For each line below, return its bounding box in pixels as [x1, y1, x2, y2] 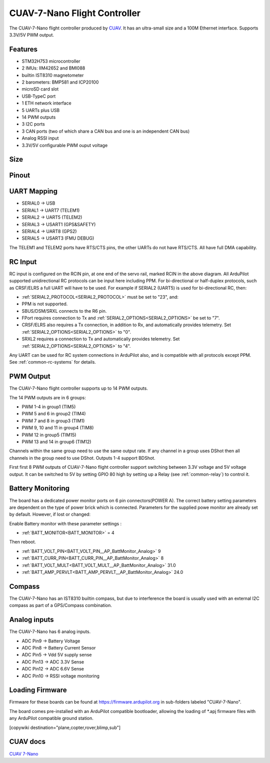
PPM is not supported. [21, 301, 68, 307]
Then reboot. [9, 539, 36, 545]
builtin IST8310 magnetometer [21, 72, 84, 78]
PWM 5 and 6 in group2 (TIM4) [21, 411, 86, 417]
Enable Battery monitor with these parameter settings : [9, 520, 122, 526]
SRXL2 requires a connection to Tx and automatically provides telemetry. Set [21, 336, 180, 342]
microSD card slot [21, 86, 59, 92]
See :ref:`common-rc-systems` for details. [9, 359, 96, 365]
